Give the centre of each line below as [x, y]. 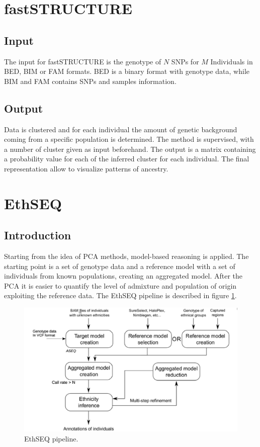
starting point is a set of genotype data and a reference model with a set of [120, 266]
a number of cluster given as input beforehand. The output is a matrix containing [130, 149]
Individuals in [232, 61]
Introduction [38, 235]
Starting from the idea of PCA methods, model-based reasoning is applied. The [126, 256]
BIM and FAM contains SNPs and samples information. [90, 81]
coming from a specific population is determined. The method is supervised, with [129, 139]
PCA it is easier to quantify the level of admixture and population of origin [120, 285]
